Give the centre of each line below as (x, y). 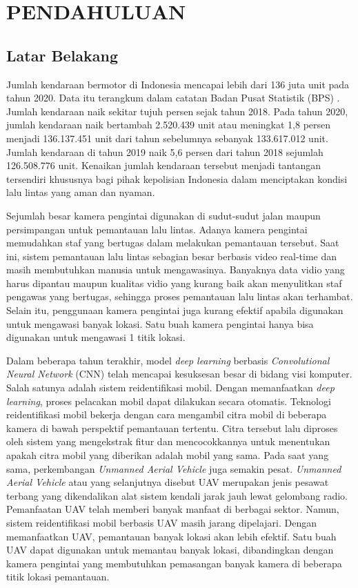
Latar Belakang (62, 55)
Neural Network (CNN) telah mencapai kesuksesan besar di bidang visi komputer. (179, 374)
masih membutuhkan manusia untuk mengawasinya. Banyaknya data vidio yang (176, 269)
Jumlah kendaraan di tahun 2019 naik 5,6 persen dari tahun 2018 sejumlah (165, 151)
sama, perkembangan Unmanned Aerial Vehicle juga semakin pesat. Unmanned (174, 468)
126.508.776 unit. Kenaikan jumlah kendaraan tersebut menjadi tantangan (164, 165)
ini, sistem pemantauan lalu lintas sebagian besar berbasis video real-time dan (171, 256)
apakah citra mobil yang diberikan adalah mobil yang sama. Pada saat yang (168, 455)
